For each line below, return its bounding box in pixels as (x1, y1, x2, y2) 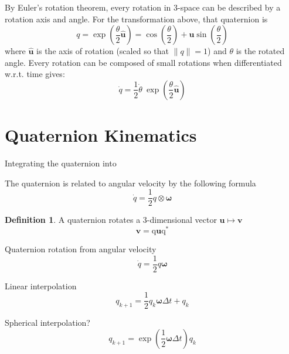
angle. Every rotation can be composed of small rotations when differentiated (5, 56, 282, 68)
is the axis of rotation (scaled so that (36, 45, 169, 57)
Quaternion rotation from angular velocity (5, 243, 157, 255)
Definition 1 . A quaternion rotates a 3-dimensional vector (5, 213, 217, 226)
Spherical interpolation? (5, 316, 90, 329)
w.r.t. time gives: (5, 68, 65, 80)
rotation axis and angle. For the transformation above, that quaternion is (5, 12, 268, 25)
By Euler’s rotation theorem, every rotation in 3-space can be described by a (5, 1, 281, 13)
